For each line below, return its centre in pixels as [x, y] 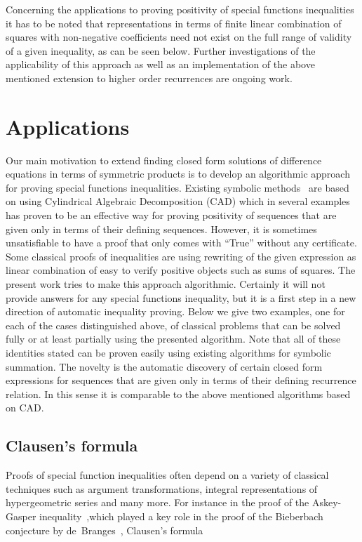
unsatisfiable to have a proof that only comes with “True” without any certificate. [181, 243]
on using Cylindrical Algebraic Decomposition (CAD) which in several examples [178, 201]
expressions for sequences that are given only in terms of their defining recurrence [181, 380]
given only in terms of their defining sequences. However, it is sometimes [161, 229]
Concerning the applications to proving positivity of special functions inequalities [180, 9]
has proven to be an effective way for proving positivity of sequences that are [171, 215]
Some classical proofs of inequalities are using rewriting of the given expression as [181, 256]
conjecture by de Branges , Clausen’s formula [105, 530]
